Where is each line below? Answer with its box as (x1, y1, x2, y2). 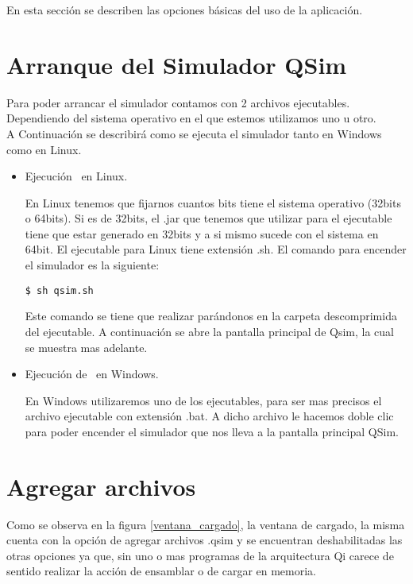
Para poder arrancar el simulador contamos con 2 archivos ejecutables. (6, 94, 350, 110)
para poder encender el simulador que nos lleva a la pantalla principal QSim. (25, 423, 399, 439)
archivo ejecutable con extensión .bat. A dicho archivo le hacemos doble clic (25, 408, 394, 424)
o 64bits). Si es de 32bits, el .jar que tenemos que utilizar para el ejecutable (25, 210, 392, 226)
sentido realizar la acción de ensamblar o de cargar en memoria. (6, 563, 317, 579)
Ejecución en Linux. (25, 168, 128, 184)
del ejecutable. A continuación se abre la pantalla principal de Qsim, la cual (25, 323, 394, 339)
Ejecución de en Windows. (25, 365, 159, 382)
